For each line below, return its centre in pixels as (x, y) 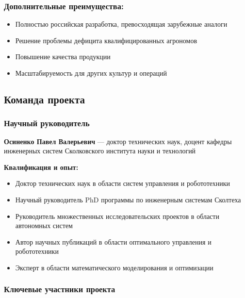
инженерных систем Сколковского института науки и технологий (100, 151)
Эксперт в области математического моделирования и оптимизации (114, 267)
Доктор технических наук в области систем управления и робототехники (123, 183)
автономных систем (44, 225)
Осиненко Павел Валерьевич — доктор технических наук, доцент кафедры (118, 141)
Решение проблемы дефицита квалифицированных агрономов (106, 40)
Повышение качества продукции (63, 57)
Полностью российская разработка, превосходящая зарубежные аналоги (121, 24)
